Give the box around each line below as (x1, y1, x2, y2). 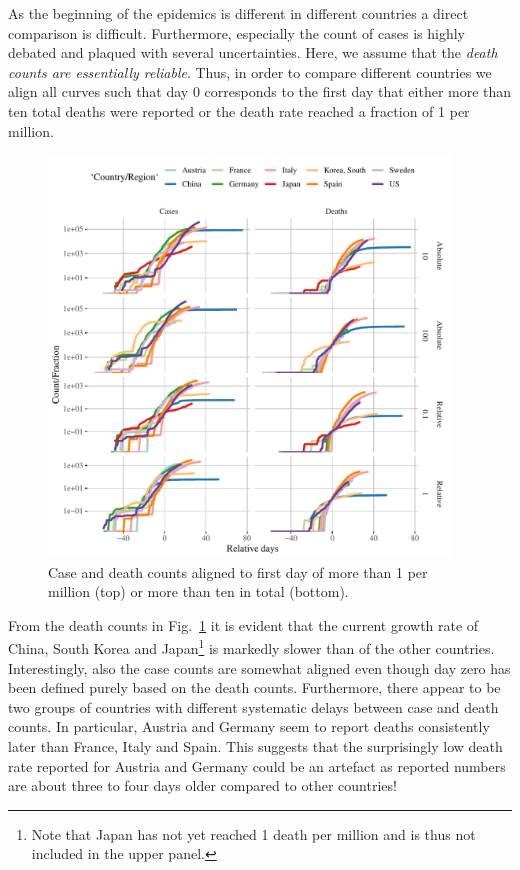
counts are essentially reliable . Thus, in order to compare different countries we (8, 61, 492, 82)
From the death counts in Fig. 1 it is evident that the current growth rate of (8, 614, 479, 635)
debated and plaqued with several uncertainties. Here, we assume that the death (8, 42, 498, 63)
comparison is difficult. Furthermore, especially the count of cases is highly (8, 22, 465, 43)
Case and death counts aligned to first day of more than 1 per (48, 561, 428, 582)
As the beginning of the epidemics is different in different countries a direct (8, 3, 469, 23)
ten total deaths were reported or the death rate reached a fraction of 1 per (8, 100, 470, 121)
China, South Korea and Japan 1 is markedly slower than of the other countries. (8, 635, 495, 658)
